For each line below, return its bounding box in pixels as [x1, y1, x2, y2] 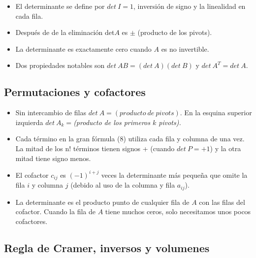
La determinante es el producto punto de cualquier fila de [15, 196, 190, 207]
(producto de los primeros [73, 117, 150, 127]
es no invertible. [161, 43, 209, 54]
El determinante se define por [15, 1, 105, 11]
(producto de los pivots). [137, 27, 212, 37]
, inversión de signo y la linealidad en [133, 1, 246, 11]
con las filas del [199, 196, 245, 207]
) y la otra [210, 143, 241, 153]
